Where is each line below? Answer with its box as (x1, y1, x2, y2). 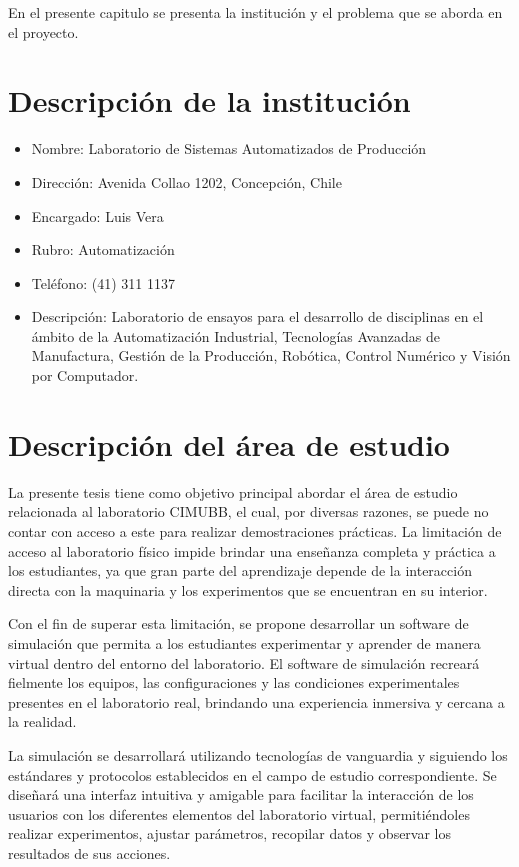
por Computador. (31, 365, 139, 386)
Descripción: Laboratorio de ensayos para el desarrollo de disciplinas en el (31, 306, 484, 327)
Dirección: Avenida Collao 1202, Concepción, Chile (31, 171, 342, 192)
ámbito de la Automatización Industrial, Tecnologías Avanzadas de (31, 325, 441, 346)
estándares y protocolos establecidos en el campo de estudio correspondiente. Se (8, 764, 497, 785)
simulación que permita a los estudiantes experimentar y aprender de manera (8, 632, 481, 653)
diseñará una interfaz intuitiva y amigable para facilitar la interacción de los (8, 784, 474, 805)
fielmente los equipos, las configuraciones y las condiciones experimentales (8, 672, 460, 693)
